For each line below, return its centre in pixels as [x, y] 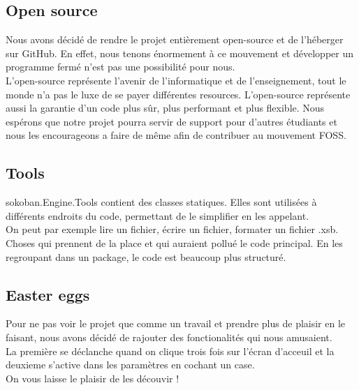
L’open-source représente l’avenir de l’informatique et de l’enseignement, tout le [176, 80]
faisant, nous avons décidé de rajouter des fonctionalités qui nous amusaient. [169, 337]
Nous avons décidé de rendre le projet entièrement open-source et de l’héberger [175, 39]
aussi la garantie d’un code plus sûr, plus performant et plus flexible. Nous [165, 108]
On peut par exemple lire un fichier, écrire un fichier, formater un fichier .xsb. [172, 229]
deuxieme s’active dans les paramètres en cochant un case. [130, 365]
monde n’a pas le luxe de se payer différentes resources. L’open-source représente [178, 94]
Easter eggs [48, 294]
